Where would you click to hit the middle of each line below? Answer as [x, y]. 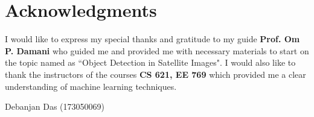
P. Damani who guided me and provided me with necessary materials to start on [157, 50]
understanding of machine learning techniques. [91, 86]
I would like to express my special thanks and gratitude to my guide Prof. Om [152, 39]
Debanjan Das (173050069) [55, 106]
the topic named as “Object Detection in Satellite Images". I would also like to [150, 62]
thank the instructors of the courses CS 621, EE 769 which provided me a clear [155, 74]
